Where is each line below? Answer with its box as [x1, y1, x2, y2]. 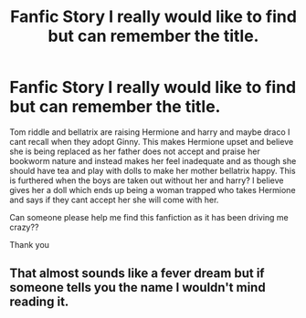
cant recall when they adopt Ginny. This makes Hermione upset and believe [9, 136, 294, 147]
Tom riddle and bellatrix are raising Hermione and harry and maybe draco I [9, 126, 290, 138]
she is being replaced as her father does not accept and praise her [9, 146, 260, 157]
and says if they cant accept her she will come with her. [9, 194, 219, 205]
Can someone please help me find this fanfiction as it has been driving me [9, 211, 290, 222]
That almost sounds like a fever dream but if [9, 266, 265, 282]
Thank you [9, 239, 50, 250]
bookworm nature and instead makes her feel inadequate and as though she [9, 155, 297, 166]
